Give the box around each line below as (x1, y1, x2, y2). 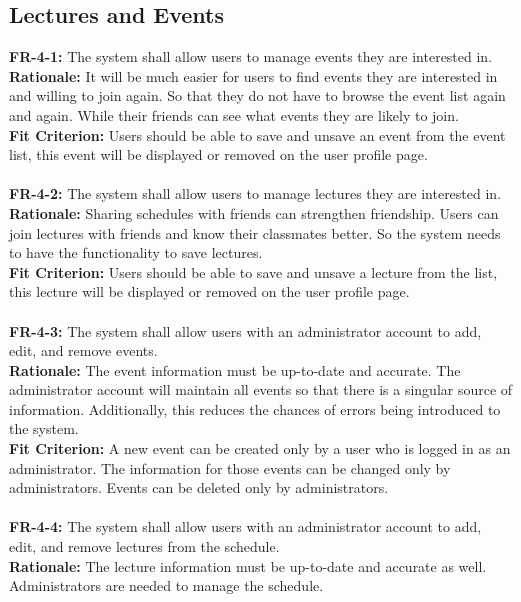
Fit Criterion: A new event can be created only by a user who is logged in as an (9, 438, 511, 459)
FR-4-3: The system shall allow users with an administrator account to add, (9, 320, 482, 341)
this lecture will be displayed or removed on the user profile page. (9, 281, 410, 302)
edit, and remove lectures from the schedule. (9, 536, 280, 557)
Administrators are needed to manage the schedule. (9, 575, 324, 596)
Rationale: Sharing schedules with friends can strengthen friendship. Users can (9, 202, 499, 223)
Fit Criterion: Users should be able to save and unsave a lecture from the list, (9, 261, 498, 282)
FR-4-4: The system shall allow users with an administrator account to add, (9, 516, 482, 537)
